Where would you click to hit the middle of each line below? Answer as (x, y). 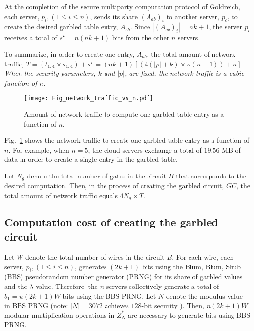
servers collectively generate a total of (163, 286)
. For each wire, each (203, 257)
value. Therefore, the (67, 286)
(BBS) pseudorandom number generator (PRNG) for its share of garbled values (124, 276)
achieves (117, 305)
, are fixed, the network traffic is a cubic (184, 73)
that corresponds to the (211, 175)
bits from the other (141, 37)
